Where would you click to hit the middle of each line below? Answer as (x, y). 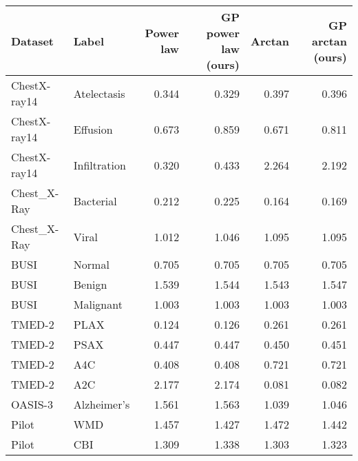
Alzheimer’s (102, 404)
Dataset (33, 41)
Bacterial (95, 201)
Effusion (93, 129)
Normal (91, 264)
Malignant (98, 304)
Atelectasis (99, 93)
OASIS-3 (32, 404)
